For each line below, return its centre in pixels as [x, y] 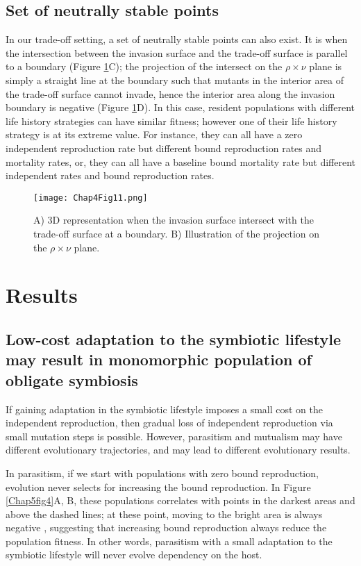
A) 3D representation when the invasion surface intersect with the [174, 220]
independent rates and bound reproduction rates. [110, 175]
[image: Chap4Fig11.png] [91, 198]
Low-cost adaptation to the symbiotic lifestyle [174, 339]
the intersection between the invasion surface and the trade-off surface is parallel [177, 52]
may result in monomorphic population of [159, 359]
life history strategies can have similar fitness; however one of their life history [171, 120]
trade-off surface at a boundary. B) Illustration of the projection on [177, 233]
